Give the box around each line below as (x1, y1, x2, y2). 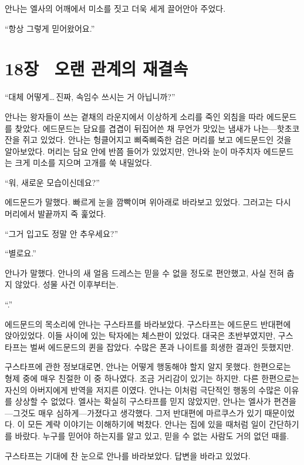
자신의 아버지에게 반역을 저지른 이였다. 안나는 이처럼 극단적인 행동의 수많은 (5, 383, 281, 396)
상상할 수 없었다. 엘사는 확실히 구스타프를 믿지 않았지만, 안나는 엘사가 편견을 (15, 395, 296, 407)
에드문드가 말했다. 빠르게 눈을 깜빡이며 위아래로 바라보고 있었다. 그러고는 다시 (5, 196, 291, 208)
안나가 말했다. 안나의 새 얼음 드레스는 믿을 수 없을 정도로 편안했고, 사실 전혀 (5, 266, 284, 279)
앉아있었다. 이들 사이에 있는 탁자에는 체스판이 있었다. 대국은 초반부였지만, (5, 329, 276, 342)
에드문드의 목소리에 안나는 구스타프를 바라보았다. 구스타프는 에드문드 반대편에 (5, 317, 291, 330)
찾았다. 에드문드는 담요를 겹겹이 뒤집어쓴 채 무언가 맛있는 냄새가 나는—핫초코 (15, 122, 300, 134)
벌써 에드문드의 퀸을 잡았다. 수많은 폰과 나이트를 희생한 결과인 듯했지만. (30, 340, 294, 353)
